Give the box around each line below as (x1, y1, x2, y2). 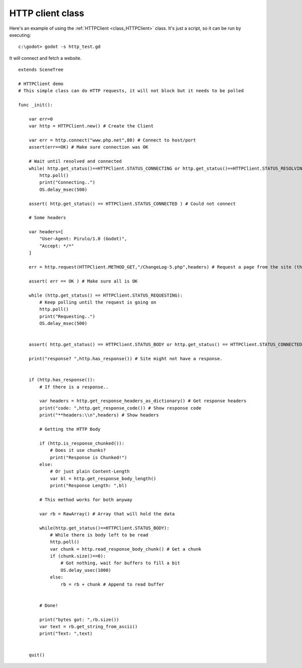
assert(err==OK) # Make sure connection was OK (28, 144, 148, 150)
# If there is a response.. (39, 384, 109, 390)
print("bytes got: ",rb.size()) (39, 617, 119, 622)
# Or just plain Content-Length (50, 469, 130, 475)
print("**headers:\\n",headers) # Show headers (39, 412, 159, 418)
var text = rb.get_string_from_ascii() (39, 624, 138, 629)
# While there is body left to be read (50, 532, 148, 538)
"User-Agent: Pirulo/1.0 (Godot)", (39, 236, 127, 242)
